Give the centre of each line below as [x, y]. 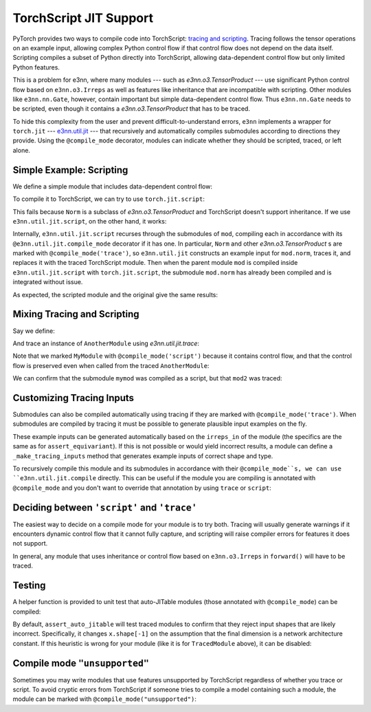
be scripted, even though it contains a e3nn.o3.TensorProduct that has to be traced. [132, 109]
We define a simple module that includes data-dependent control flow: [113, 186]
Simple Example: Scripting [70, 170]
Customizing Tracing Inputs [73, 398]
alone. [22, 150]
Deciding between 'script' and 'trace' [105, 507]
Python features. [36, 67]
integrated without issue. [48, 282]
